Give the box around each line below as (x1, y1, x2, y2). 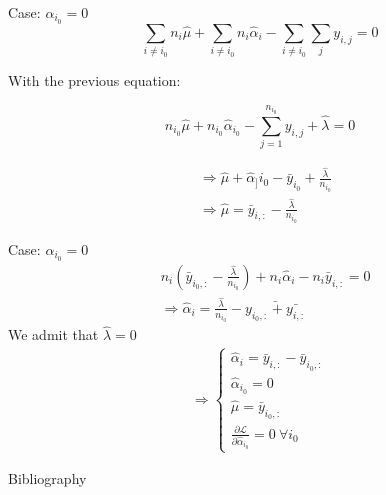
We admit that (8, 324, 99, 345)
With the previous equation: (8, 70, 181, 91)
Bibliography (8, 468, 87, 489)
